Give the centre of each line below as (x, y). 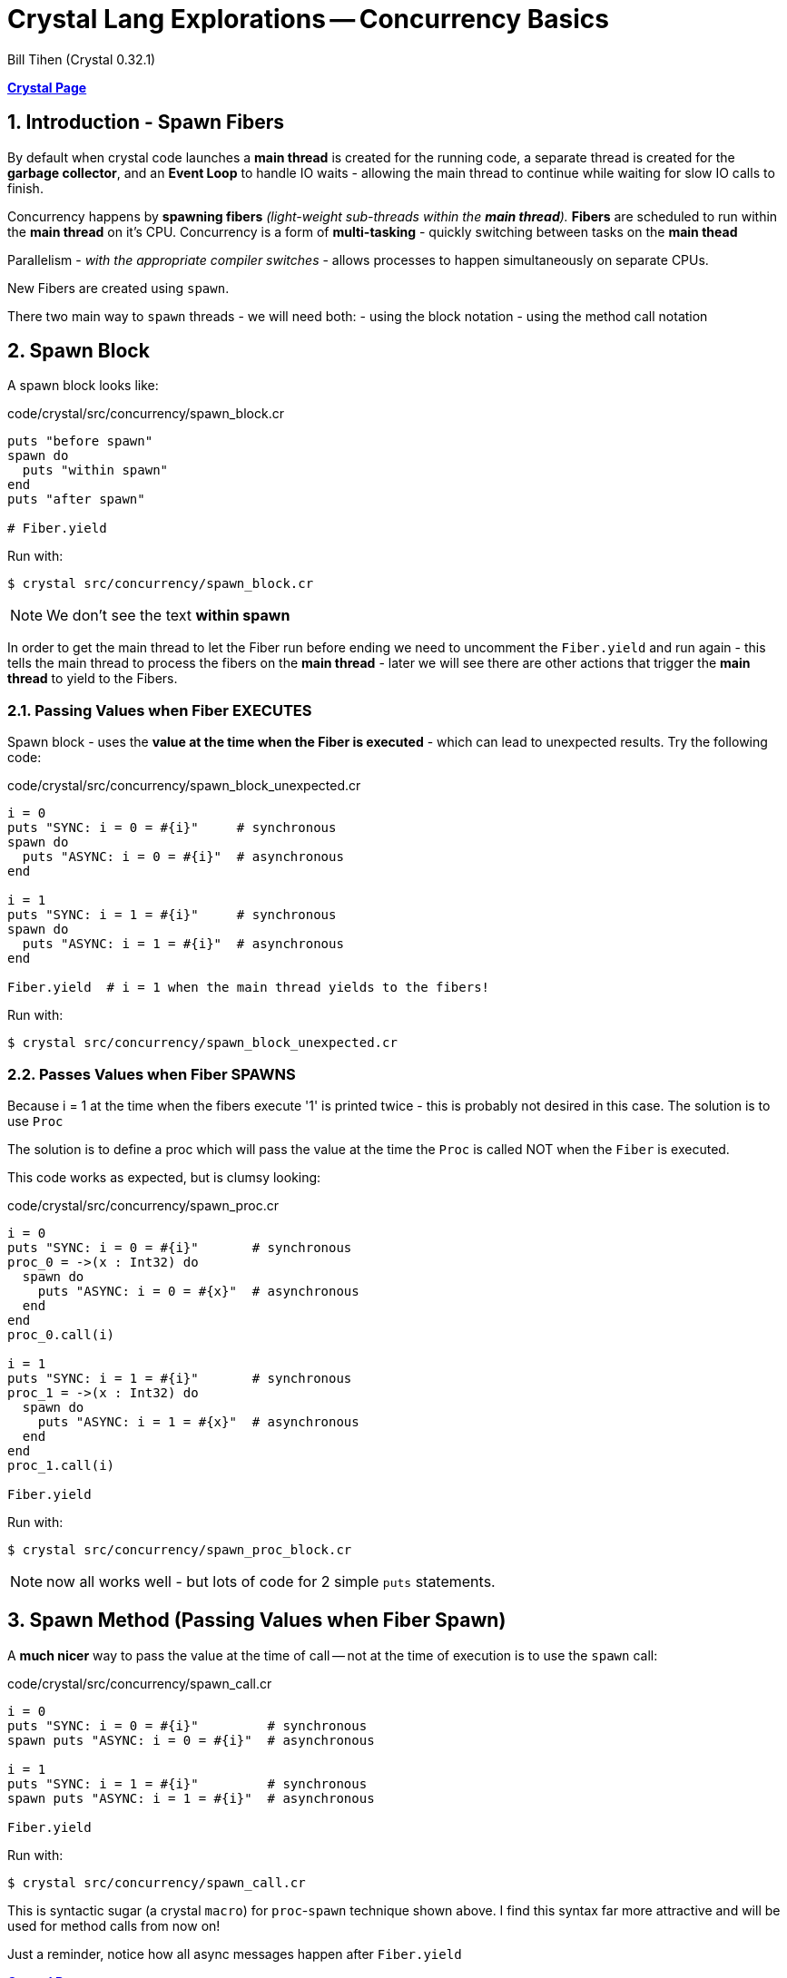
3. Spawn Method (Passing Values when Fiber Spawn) (257, 1621)
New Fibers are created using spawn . (118, 288)
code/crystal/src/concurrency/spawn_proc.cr (143, 1205)
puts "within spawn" (95, 470)
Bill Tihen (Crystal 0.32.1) (82, 59)
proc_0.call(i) (61, 1334)
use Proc (35, 1121)
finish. (25, 188)
